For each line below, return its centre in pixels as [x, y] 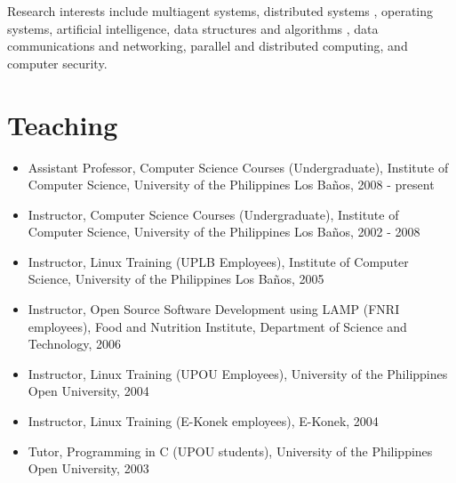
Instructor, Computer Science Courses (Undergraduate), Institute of [213, 214]
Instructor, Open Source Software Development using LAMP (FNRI [214, 309]
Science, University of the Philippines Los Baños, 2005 [176, 279]
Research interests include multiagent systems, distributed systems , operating [220, 11]
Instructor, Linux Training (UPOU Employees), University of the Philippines [238, 373]
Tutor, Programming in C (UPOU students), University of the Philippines [230, 451]
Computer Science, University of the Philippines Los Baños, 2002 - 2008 [224, 232]
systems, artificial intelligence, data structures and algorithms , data [193, 28]
